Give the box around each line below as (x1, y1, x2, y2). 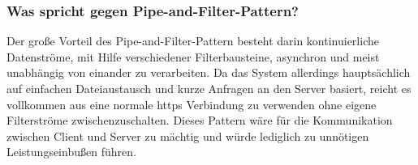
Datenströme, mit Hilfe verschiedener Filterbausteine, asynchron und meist (6, 48, 380, 65)
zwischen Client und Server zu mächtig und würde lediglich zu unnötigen (6, 127, 369, 144)
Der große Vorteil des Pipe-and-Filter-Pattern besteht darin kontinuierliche (6, 32, 379, 49)
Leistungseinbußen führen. (6, 143, 136, 160)
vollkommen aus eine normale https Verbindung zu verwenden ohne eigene (6, 95, 377, 112)
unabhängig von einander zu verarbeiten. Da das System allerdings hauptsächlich (6, 64, 411, 81)
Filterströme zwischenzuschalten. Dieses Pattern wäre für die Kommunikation (6, 112, 393, 129)
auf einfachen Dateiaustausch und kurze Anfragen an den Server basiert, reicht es (6, 80, 412, 96)
